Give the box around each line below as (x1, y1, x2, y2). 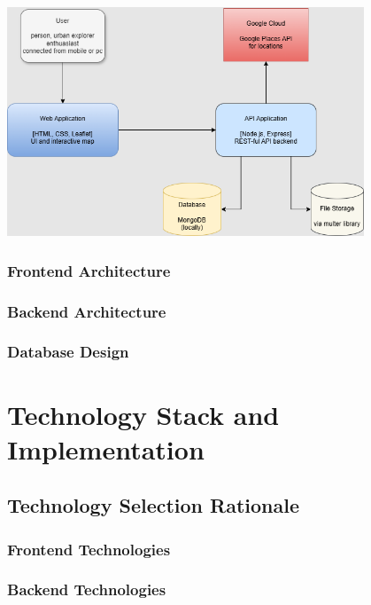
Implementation (7, 430, 205, 467)
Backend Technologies (7, 578, 166, 601)
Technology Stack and (7, 396, 280, 432)
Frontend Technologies (7, 538, 171, 560)
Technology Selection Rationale (7, 491, 300, 519)
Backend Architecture (7, 300, 166, 322)
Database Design (7, 341, 129, 363)
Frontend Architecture (7, 259, 171, 281)
